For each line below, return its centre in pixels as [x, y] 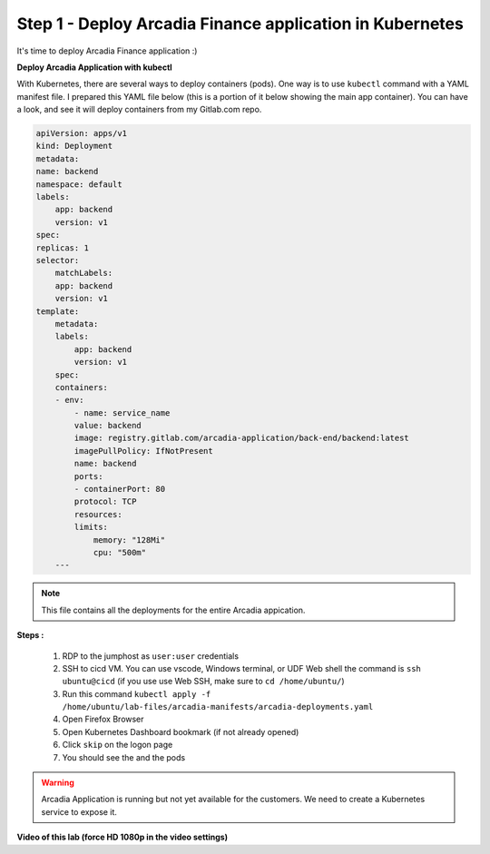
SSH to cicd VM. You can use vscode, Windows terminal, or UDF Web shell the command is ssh [241, 668]
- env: [69, 400]
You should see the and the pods [124, 757]
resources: [98, 514]
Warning [58, 783]
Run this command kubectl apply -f [137, 693]
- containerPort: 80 [120, 489]
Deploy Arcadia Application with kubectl [94, 67]
